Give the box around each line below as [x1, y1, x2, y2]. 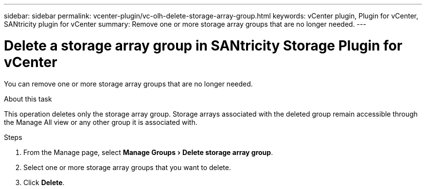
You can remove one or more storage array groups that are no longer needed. [4, 79, 253, 88]
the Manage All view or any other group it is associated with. [4, 118, 197, 126]
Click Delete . [23, 178, 65, 187]
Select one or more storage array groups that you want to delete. [23, 163, 231, 172]
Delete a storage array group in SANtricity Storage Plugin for [4, 37, 403, 54]
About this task [4, 94, 52, 103]
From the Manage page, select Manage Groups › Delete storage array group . [23, 148, 273, 156]
